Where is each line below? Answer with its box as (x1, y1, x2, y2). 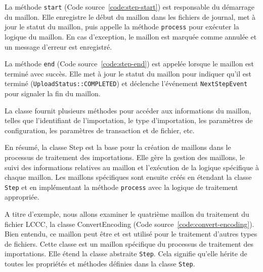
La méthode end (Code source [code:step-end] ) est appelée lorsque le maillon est (5, 58, 254, 69)
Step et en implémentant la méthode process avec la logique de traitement (5, 181, 238, 192)
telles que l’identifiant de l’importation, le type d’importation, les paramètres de (5, 115, 253, 126)
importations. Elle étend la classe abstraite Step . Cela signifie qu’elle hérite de (5, 248, 247, 259)
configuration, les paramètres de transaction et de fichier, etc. (5, 125, 195, 135)
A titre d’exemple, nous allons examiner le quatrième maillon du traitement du (5, 209, 249, 219)
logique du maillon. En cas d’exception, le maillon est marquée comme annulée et (5, 31, 257, 42)
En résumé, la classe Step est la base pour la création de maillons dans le (5, 142, 231, 152)
